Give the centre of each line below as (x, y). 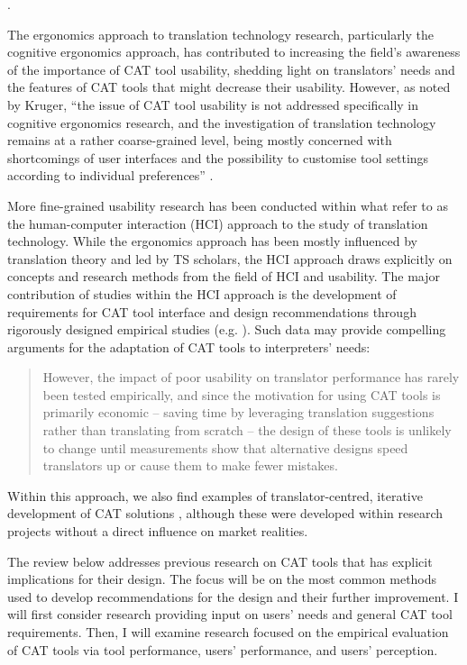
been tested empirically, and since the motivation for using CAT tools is (242, 394)
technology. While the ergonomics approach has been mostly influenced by (212, 241)
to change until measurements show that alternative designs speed (225, 447)
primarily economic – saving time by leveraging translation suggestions (238, 412)
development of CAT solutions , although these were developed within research (225, 513)
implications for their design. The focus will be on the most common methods (222, 579)
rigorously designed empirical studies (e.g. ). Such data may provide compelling (227, 329)
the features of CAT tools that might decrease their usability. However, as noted (229, 87)
